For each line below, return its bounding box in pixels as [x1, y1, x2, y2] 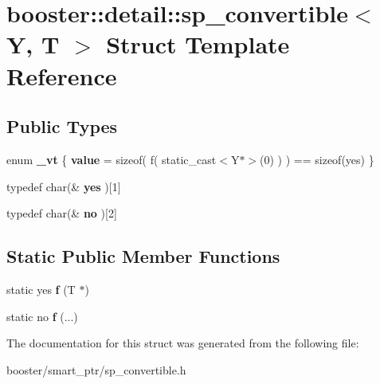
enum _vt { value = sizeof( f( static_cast [6, 151, 217, 167]
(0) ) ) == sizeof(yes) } [260, 151, 374, 167]
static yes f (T [6, 280, 76, 297]
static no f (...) [6, 308, 78, 324]
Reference [6, 59, 117, 92]
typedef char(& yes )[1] [6, 178, 121, 194]
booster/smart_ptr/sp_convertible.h [6, 361, 186, 378]
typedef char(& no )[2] [6, 205, 117, 221]
